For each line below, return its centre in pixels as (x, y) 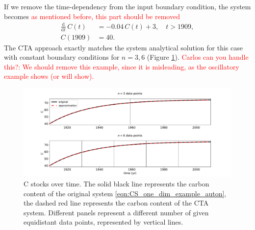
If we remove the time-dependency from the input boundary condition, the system (127, 6)
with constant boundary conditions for (62, 57)
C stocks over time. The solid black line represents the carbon (116, 183)
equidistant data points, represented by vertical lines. (103, 222)
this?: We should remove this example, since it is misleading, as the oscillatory (122, 66)
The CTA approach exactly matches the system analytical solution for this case (123, 47)
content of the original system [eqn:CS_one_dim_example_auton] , (125, 193)
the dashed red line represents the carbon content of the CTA (116, 203)
